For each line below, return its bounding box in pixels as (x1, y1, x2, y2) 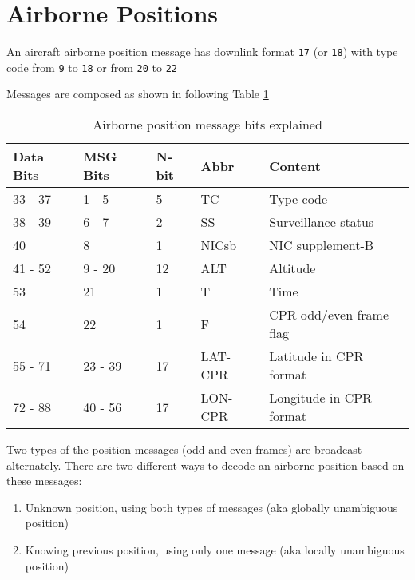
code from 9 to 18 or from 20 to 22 (6, 58, 178, 75)
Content (269, 156, 321, 175)
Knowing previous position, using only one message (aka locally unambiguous (25, 542, 405, 558)
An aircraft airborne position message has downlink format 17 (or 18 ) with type (6, 43, 398, 60)
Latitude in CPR (269, 347, 364, 366)
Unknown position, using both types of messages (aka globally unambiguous (25, 499, 398, 515)
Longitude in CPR (269, 388, 372, 407)
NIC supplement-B (269, 236, 374, 255)
